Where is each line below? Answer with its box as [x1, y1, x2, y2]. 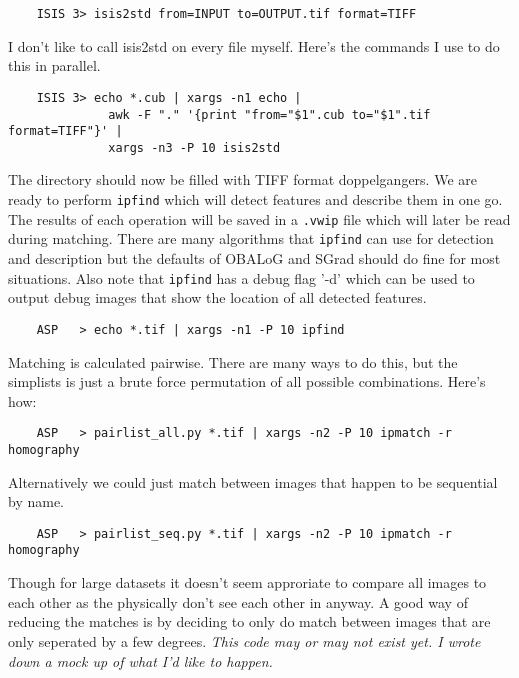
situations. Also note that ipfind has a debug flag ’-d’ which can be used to [8, 267, 475, 288]
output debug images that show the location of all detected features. [8, 287, 427, 308]
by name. [8, 491, 64, 512]
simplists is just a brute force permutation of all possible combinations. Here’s [8, 371, 486, 392]
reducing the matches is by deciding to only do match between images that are [8, 611, 491, 632]
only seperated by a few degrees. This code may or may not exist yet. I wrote [8, 630, 481, 651]
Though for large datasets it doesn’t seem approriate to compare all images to [8, 572, 487, 593]
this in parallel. [8, 55, 101, 76]
